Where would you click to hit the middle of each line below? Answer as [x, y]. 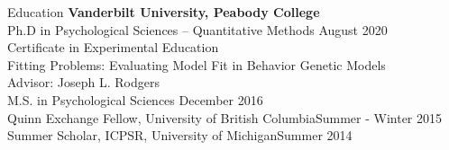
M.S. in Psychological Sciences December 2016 [135, 99]
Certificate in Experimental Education [113, 47]
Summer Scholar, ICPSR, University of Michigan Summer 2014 [180, 135]
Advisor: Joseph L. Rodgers [83, 82]
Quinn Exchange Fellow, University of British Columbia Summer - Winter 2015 [224, 117]
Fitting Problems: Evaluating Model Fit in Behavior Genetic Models [197, 64]
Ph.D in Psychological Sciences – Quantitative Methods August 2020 [197, 29]
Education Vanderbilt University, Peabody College [164, 12]
